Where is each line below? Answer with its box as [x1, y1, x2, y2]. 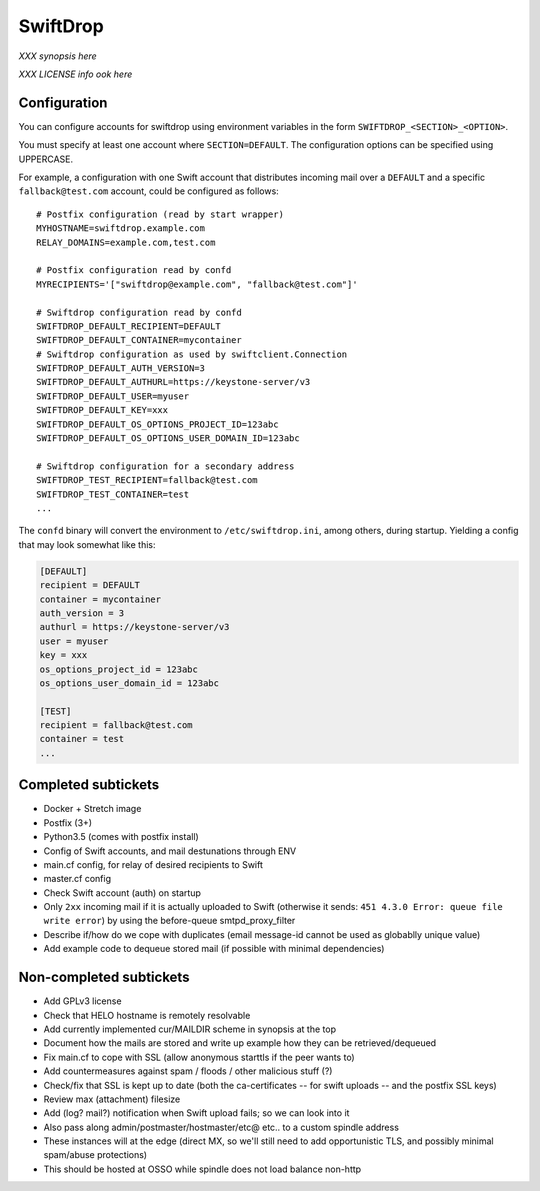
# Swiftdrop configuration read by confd [36, 306, 242, 318]
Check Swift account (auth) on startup [43, 886, 202, 899]
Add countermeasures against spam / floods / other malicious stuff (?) [43, 1065, 333, 1077]
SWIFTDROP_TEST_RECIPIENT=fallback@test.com [36, 475, 259, 486]
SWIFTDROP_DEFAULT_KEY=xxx [36, 405, 169, 416]
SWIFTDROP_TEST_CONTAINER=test [36, 488, 190, 500]
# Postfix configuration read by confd [36, 265, 232, 276]
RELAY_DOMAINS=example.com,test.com [36, 236, 216, 248]
